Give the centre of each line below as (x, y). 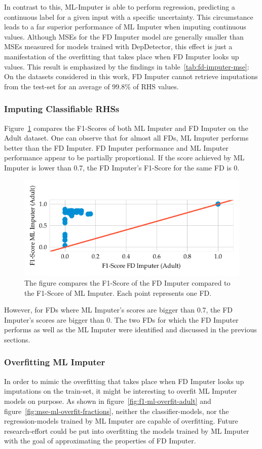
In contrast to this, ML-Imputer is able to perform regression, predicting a (120, 7)
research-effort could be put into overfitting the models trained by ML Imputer (127, 430)
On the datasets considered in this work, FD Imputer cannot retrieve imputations (131, 76)
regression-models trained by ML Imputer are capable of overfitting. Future (121, 421)
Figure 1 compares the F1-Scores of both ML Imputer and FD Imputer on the (126, 128)
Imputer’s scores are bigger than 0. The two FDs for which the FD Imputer (121, 319)
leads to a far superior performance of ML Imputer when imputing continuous (125, 27)
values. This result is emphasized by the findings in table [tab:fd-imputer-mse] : (127, 66)
